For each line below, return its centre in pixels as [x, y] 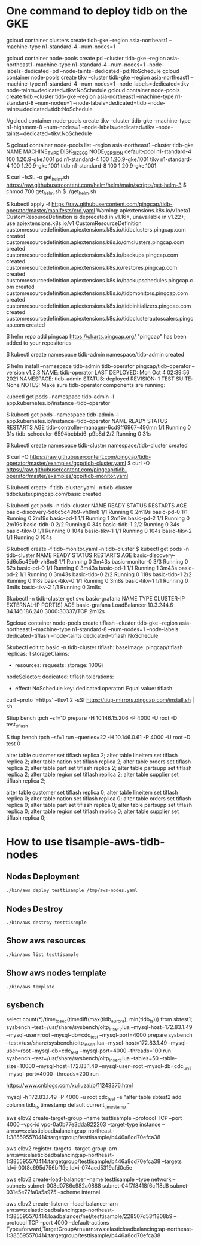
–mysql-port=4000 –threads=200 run [52, 1074]
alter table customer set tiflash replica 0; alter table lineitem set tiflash [92, 792]
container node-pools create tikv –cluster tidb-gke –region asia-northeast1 [98, 77]
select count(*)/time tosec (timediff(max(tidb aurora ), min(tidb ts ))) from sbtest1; [99, 1020]
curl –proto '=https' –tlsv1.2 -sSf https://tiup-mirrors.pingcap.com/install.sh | [100, 700]
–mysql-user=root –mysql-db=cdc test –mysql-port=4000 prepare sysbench [99, 1035]
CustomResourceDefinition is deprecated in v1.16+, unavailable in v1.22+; [96, 217]
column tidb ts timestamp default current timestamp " [68, 1105]
